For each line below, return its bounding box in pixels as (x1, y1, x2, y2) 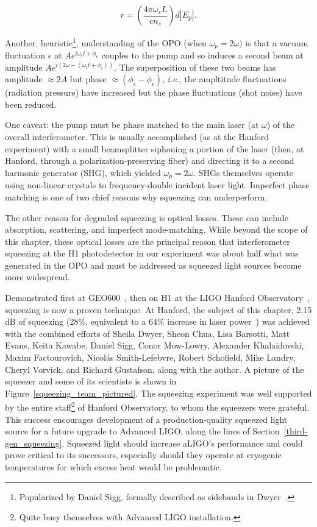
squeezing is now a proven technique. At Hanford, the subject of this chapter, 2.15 (5, 303, 312, 316)
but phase (69, 73, 107, 85)
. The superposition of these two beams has (113, 60, 276, 73)
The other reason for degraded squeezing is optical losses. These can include (5, 211, 288, 224)
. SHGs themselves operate (193, 166, 293, 179)
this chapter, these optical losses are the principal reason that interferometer (5, 235, 290, 247)
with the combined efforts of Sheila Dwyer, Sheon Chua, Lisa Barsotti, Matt (5, 327, 290, 339)
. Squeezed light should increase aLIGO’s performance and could (62, 436, 303, 449)
